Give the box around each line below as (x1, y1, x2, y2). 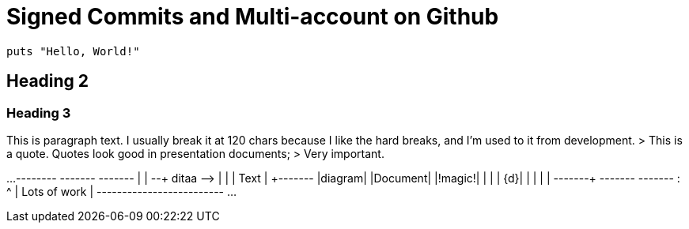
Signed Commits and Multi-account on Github (6, 3, 499, 30)
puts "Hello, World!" (6, 44, 140, 58)
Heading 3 (6, 104, 71, 121)
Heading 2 (6, 71, 89, 92)
